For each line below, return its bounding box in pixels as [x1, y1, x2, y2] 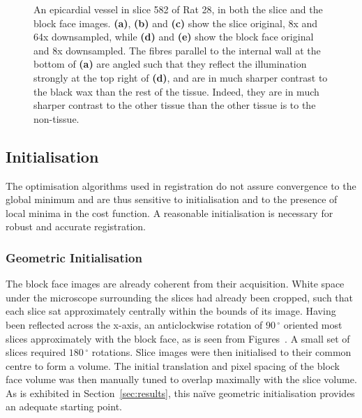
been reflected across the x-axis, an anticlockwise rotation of [6, 317, 263, 331]
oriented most [283, 317, 342, 331]
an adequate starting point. [6, 399, 122, 414]
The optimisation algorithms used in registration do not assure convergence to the [6, 178, 356, 193]
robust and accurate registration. [6, 219, 146, 234]
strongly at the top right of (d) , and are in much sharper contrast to [33, 70, 328, 84]
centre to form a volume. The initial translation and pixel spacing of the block [6, 358, 340, 373]
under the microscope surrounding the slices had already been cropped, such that [6, 290, 354, 304]
